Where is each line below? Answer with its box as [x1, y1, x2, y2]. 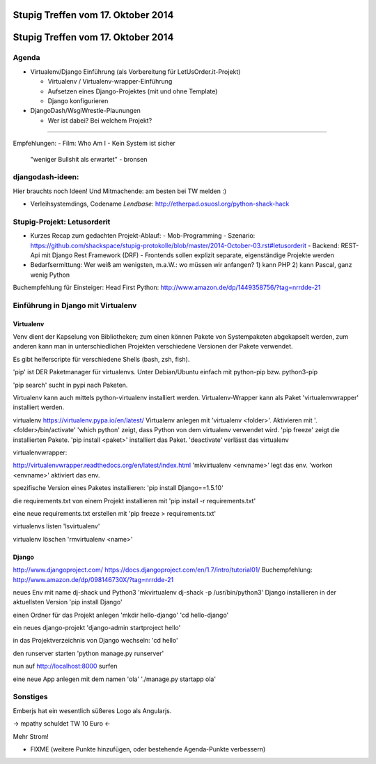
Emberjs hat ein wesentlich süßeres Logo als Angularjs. [13, 706, 172, 715]
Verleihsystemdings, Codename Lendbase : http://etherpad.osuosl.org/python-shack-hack [30, 199, 290, 208]
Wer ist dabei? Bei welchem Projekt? [47, 116, 152, 125]
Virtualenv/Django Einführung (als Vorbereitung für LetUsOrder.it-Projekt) [30, 67, 241, 76]
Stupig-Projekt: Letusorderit [13, 217, 111, 227]
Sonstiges [13, 692, 48, 702]
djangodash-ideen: [13, 172, 79, 182]
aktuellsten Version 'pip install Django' [13, 598, 123, 606]
